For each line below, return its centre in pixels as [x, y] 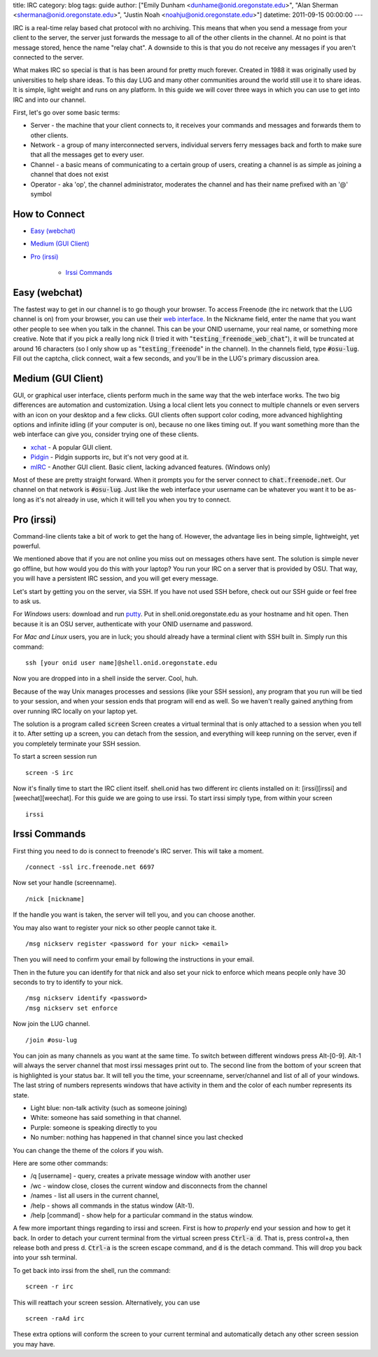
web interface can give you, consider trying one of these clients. [106, 434]
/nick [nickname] [55, 899]
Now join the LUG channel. [51, 1024]
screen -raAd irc [55, 1319]
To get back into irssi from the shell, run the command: [92, 1270]
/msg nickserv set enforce [72, 1008]
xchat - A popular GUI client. [71, 447]
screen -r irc [49, 1287]
